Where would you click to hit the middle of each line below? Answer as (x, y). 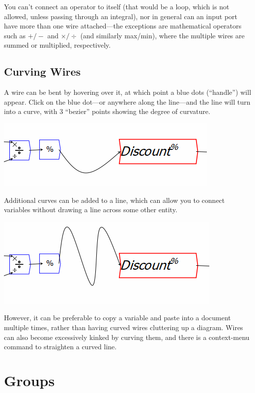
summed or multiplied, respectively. (57, 45)
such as (15, 35)
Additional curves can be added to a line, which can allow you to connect (114, 200)
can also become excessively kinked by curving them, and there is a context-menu (127, 337)
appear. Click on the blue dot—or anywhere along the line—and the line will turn (127, 101)
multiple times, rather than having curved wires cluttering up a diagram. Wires (124, 327)
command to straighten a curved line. (60, 347)
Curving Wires (42, 71)
